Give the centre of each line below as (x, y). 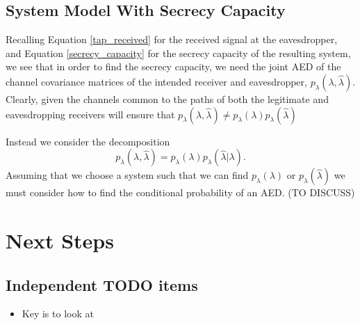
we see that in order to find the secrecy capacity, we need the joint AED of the (173, 66)
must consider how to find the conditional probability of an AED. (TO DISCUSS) (180, 192)
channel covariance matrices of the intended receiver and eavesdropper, (156, 81)
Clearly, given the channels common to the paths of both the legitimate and (167, 98)
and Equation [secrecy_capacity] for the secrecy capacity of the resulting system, (178, 53)
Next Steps (60, 240)
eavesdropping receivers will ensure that (90, 114)
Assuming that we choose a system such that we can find (127, 175)
